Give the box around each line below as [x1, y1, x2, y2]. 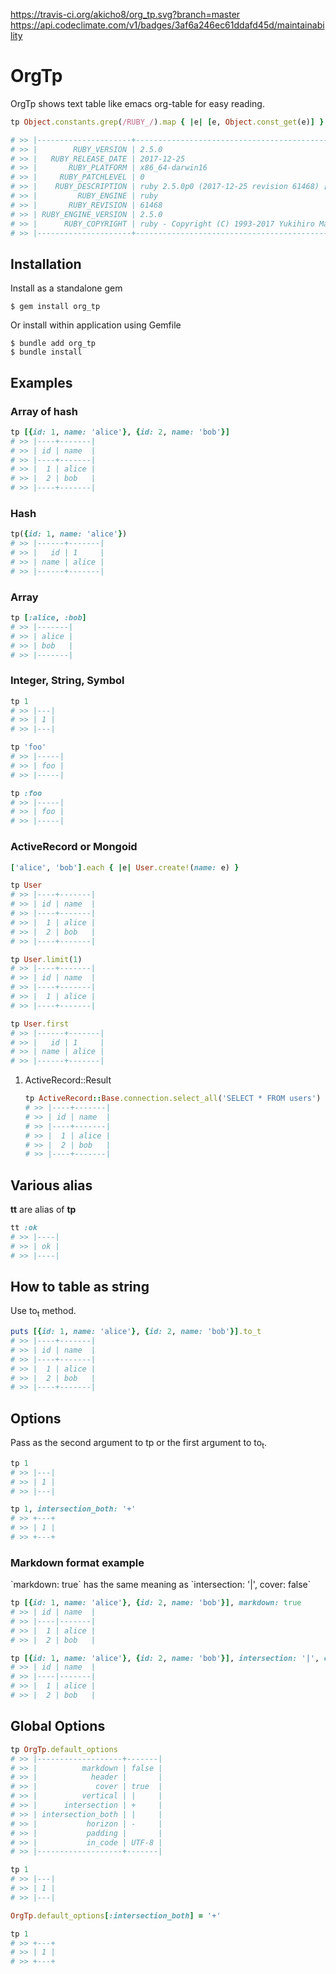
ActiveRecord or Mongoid [10, 840, 138, 854]
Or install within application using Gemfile [10, 319, 182, 331]
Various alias [10, 1177, 93, 1194]
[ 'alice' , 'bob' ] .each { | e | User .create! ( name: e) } [10, 862, 240, 873]
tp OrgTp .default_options [10, 1744, 118, 1754]
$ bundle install [10, 347, 83, 358]
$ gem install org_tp [10, 302, 101, 312]
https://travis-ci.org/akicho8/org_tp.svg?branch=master [10, 9, 241, 20]
